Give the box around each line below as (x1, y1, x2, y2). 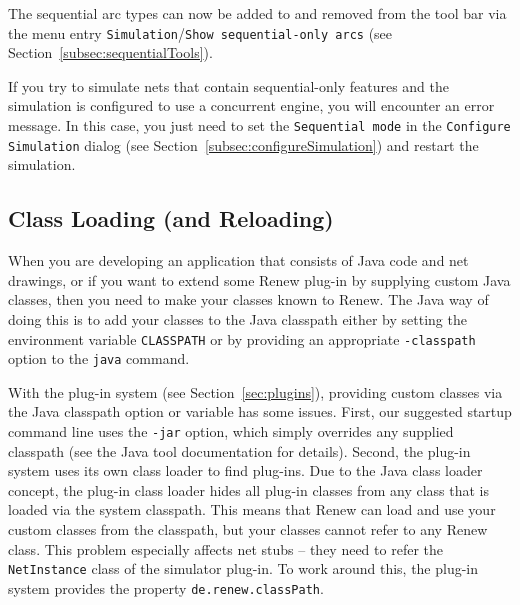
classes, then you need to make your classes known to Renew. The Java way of (8, 289, 489, 310)
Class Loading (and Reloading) (8, 203, 334, 234)
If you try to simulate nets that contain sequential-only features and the (8, 75, 449, 96)
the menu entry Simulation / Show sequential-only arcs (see (8, 22, 393, 43)
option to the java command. (8, 348, 190, 369)
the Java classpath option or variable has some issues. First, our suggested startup (8, 401, 512, 422)
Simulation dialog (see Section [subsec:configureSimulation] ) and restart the (8, 134, 479, 155)
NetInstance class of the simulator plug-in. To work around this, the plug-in (8, 558, 479, 579)
